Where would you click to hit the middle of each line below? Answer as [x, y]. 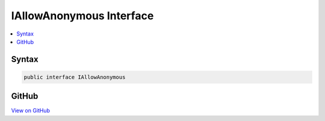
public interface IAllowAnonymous [75, 77]
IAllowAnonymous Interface [82, 16]
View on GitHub [31, 111]
